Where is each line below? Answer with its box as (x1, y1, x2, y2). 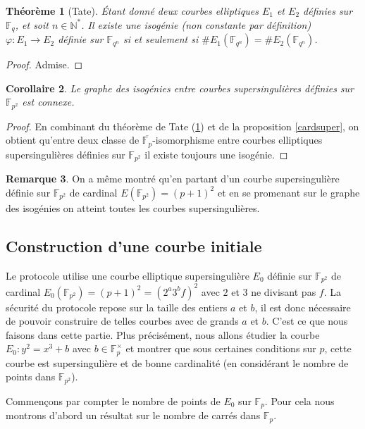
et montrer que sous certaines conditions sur (125, 341, 316, 356)
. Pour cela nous (264, 393, 335, 408)
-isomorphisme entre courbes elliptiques (152, 132, 323, 147)
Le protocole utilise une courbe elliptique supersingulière (6, 268, 249, 282)
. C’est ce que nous (266, 313, 348, 328)
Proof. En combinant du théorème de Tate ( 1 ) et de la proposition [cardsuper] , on (6, 118, 359, 133)
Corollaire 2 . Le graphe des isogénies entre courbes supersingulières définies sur (6, 80, 354, 95)
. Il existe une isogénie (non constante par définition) (81, 17, 311, 32)
